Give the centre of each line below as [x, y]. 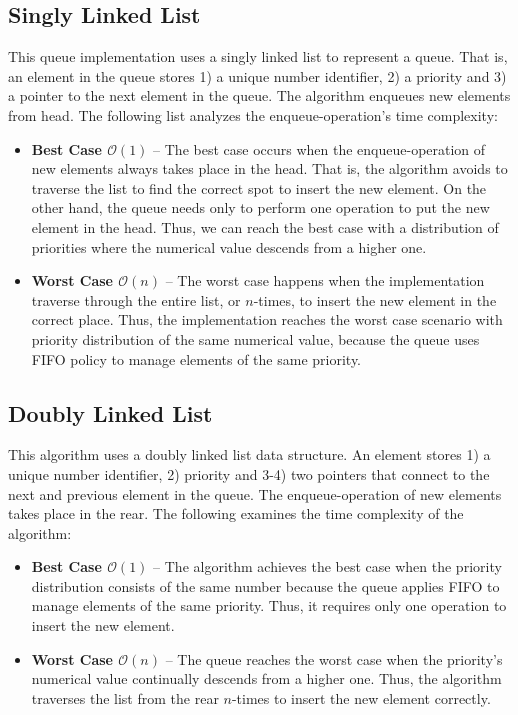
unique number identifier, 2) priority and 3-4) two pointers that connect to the [249, 473]
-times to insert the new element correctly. [361, 697]
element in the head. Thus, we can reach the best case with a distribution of [265, 226]
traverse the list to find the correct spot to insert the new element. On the [259, 187]
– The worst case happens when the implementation [325, 280]
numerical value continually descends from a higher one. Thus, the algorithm [266, 678]
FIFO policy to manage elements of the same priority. [196, 358]
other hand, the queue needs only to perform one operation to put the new [260, 207]
